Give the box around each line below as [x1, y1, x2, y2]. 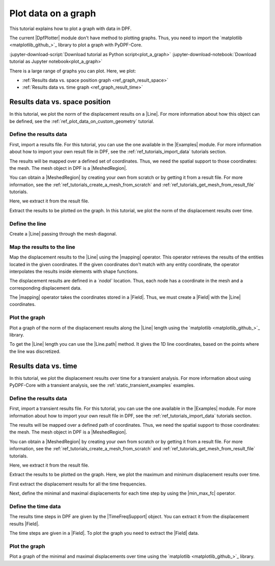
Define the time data [9, 503, 61, 510]
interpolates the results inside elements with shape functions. [9, 268, 139, 274]
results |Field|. [9, 521, 40, 527]
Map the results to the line [9, 243, 76, 250]
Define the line [9, 220, 47, 227]
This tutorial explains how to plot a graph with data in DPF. [9, 25, 132, 32]
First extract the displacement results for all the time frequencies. [9, 481, 147, 487]
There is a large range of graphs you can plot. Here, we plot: [9, 68, 136, 74]
